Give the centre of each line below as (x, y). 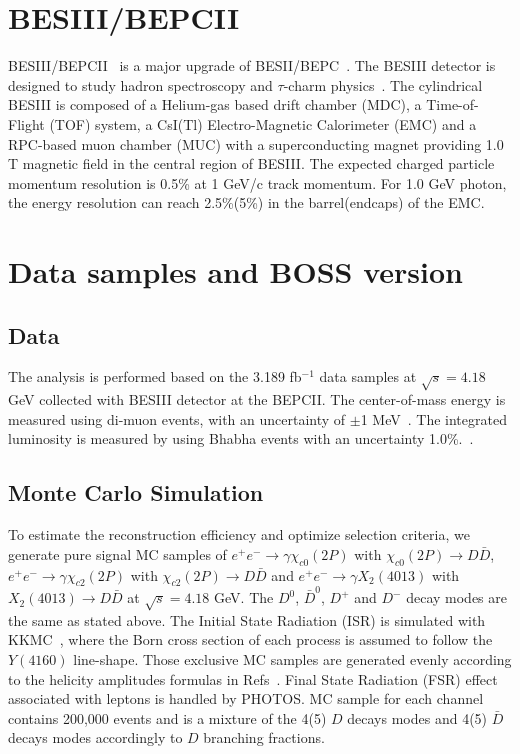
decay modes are (456, 597)
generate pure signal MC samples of (117, 553)
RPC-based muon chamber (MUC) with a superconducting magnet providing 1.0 (256, 143)
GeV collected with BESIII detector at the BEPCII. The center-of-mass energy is (257, 399)
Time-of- (452, 104)
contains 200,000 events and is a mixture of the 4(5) (167, 717)
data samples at (368, 376)
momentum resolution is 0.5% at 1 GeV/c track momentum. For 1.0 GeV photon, (257, 182)
